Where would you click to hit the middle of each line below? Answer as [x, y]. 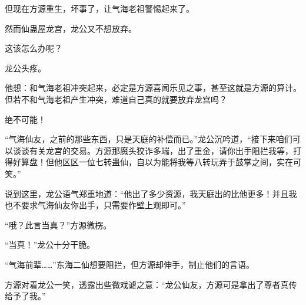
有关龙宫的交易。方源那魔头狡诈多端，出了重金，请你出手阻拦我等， [161, 150]
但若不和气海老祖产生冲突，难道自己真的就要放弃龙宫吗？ [116, 99]
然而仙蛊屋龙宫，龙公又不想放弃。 [71, 28]
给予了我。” [25, 296]
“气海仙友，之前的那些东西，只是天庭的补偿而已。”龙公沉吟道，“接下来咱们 [149, 139]
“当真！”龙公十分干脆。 [50, 245]
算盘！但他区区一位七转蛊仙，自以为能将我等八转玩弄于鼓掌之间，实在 [157, 162]
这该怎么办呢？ [34, 48]
